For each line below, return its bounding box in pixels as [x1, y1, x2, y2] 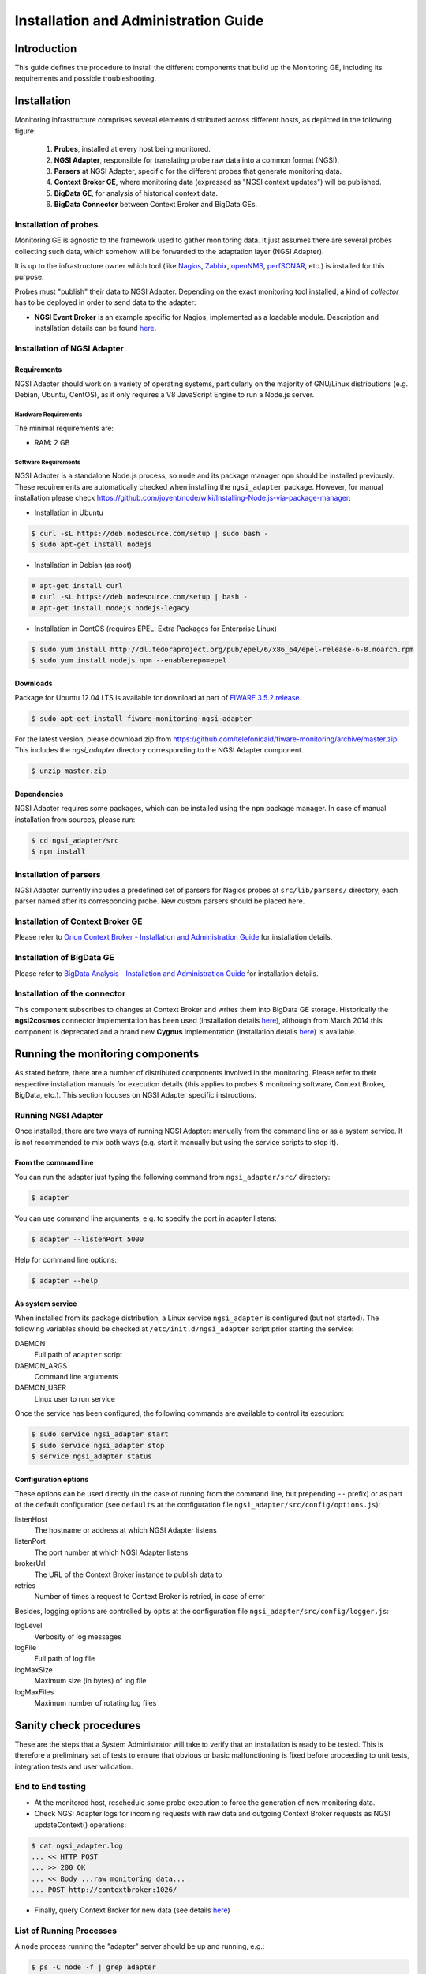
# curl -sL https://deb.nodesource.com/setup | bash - [31, 592, 248, 602]
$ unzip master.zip [31, 767, 106, 775]
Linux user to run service [34, 1394, 116, 1403]
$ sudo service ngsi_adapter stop [31, 1441, 165, 1450]
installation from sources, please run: [14, 814, 136, 824]
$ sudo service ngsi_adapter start [31, 1430, 169, 1439]
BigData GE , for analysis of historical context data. [54, 188, 219, 197]
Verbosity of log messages [34, 1631, 122, 1642]
